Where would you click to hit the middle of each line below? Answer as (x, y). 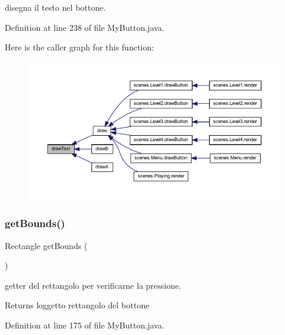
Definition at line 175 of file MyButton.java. (85, 325)
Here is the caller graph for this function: (80, 47)
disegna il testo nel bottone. (56, 7)
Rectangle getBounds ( (46, 245)
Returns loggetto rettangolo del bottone (77, 305)
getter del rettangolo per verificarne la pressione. (93, 285)
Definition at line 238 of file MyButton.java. (85, 27)
